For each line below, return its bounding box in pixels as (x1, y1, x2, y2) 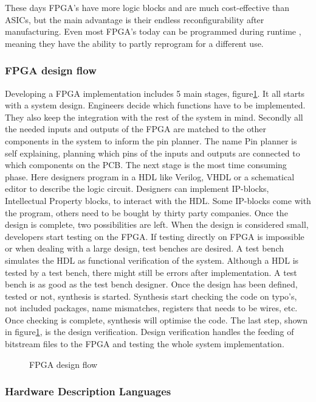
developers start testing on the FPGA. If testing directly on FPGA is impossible (5, 230, 304, 242)
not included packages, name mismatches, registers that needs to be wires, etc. (5, 301, 298, 314)
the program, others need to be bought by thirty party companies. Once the (5, 206, 288, 219)
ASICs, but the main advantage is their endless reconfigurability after (5, 13, 264, 26)
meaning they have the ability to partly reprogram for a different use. (5, 37, 264, 49)
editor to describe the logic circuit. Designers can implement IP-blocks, (5, 182, 269, 195)
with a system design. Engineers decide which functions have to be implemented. (5, 99, 306, 111)
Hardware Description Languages (5, 384, 171, 399)
